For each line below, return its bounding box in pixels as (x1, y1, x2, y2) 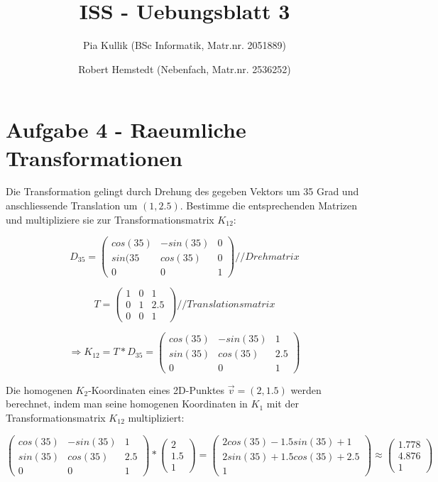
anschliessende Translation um (6, 198, 138, 213)
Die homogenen (6, 382, 72, 397)
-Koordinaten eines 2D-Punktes (88, 382, 225, 397)
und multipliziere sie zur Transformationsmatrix (6, 212, 214, 226)
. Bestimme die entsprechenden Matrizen (180, 198, 358, 213)
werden (290, 382, 322, 397)
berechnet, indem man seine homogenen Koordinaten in (6, 396, 248, 411)
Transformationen (6, 143, 183, 172)
